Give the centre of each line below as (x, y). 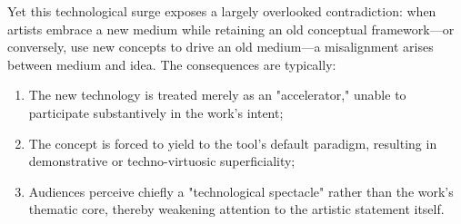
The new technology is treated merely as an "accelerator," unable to (217, 95)
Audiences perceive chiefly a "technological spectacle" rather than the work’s (241, 191)
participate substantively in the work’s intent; (156, 112)
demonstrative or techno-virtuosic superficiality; (162, 161)
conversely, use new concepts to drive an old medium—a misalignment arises (220, 47)
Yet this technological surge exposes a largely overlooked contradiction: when (222, 11)
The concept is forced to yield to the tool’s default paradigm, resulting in (233, 143)
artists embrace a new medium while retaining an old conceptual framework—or (231, 29)
